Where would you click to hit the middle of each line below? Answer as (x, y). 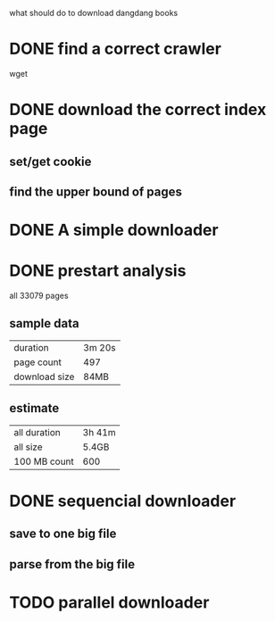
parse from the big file (72, 564)
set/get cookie (50, 161)
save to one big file (63, 534)
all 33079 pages (39, 296)
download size (44, 377)
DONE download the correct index (138, 110)
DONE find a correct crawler (115, 49)
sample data (44, 323)
